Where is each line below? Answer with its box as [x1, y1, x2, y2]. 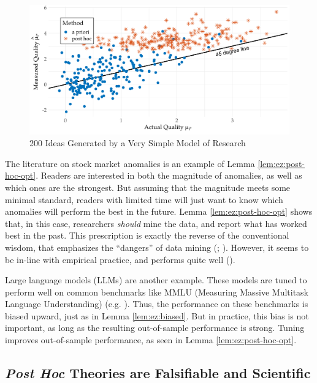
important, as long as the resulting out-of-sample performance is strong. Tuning [5, 321, 305, 334]
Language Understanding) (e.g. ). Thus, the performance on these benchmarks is [5, 297, 308, 310]
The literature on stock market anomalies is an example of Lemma [5, 157, 255, 169]
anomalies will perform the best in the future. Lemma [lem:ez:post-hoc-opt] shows [5, 205, 313, 218]
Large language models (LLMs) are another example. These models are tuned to [5, 273, 307, 286]
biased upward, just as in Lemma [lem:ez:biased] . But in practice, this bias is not [5, 309, 309, 322]
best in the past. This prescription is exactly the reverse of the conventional [5, 229, 289, 242]
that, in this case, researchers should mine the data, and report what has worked [5, 217, 307, 229]
